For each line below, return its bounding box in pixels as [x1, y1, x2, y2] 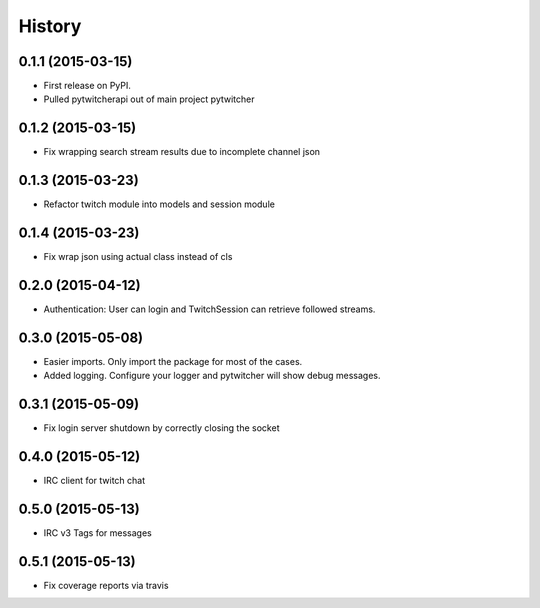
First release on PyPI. [43, 80, 132, 92]
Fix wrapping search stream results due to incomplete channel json [43, 146, 320, 158]
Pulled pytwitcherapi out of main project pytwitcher [43, 93, 255, 105]
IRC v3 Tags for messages [43, 527, 152, 539]
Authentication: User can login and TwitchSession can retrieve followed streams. [43, 303, 376, 315]
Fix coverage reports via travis [43, 580, 169, 591]
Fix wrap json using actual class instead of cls [43, 251, 233, 263]
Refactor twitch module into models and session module [43, 198, 275, 210]
